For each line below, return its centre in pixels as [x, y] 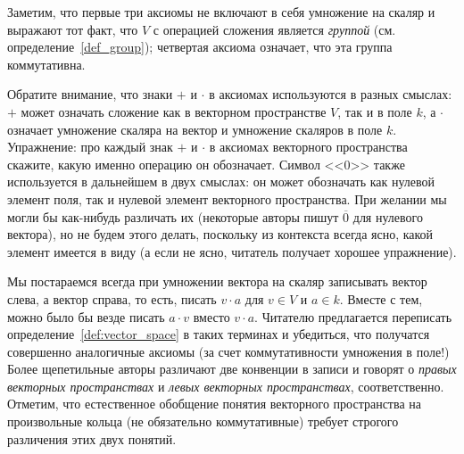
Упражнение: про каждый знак [90, 147]
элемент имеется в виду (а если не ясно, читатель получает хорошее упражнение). [232, 251]
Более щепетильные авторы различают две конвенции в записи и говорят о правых [232, 369]
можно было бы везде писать [86, 316]
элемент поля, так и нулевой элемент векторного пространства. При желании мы [227, 198]
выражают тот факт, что [73, 29]
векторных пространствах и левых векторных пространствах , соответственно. [226, 386]
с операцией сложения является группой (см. [274, 29]
